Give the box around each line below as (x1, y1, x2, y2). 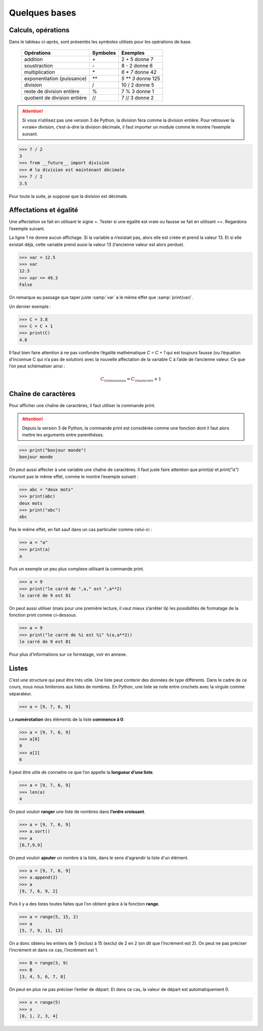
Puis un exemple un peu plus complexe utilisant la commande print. (9, 566, 145, 572)
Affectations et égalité (9, 206, 78, 215)
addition (24, 56, 43, 63)
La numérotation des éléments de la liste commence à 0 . (9, 716, 125, 722)
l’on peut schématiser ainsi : (9, 363, 65, 369)
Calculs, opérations (9, 26, 70, 34)
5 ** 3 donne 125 (121, 75, 160, 82)
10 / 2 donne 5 (121, 82, 154, 88)
